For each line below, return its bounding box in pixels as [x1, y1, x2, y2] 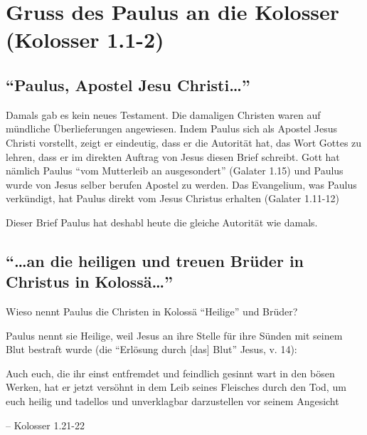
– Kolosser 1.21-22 [6, 417, 85, 432]
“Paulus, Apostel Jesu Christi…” [6, 73, 250, 95]
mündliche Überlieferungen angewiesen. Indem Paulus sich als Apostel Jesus [6, 121, 338, 136]
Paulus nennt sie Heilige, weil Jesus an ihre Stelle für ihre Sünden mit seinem [6, 327, 343, 342]
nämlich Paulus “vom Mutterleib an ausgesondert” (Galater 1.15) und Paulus [6, 163, 344, 178]
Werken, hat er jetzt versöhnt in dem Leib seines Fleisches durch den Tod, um [6, 379, 346, 394]
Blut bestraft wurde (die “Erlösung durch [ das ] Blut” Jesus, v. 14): [6, 342, 297, 357]
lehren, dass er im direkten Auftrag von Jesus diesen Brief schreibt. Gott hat [6, 149, 340, 164]
